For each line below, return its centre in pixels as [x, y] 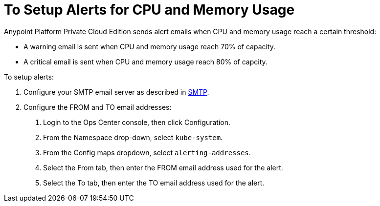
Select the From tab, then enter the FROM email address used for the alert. [163, 167]
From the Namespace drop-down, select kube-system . [133, 137]
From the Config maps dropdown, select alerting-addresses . [147, 152]
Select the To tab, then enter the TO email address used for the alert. [154, 183]
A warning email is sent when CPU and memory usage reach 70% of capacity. [150, 46]
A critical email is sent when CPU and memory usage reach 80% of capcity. [145, 62]
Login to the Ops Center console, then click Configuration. [137, 122]
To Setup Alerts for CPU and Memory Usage [149, 10]
